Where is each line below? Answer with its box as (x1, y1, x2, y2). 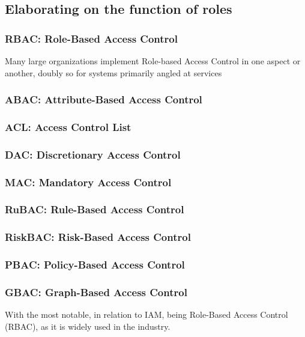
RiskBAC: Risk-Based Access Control (5, 229, 191, 244)
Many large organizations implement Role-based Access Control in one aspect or (5, 55, 301, 67)
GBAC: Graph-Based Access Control (5, 285, 187, 300)
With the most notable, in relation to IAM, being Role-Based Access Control (5, 308, 288, 321)
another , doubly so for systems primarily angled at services (5, 66, 222, 79)
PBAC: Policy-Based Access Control (5, 257, 185, 272)
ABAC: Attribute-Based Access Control (5, 92, 202, 107)
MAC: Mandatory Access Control (5, 174, 172, 189)
